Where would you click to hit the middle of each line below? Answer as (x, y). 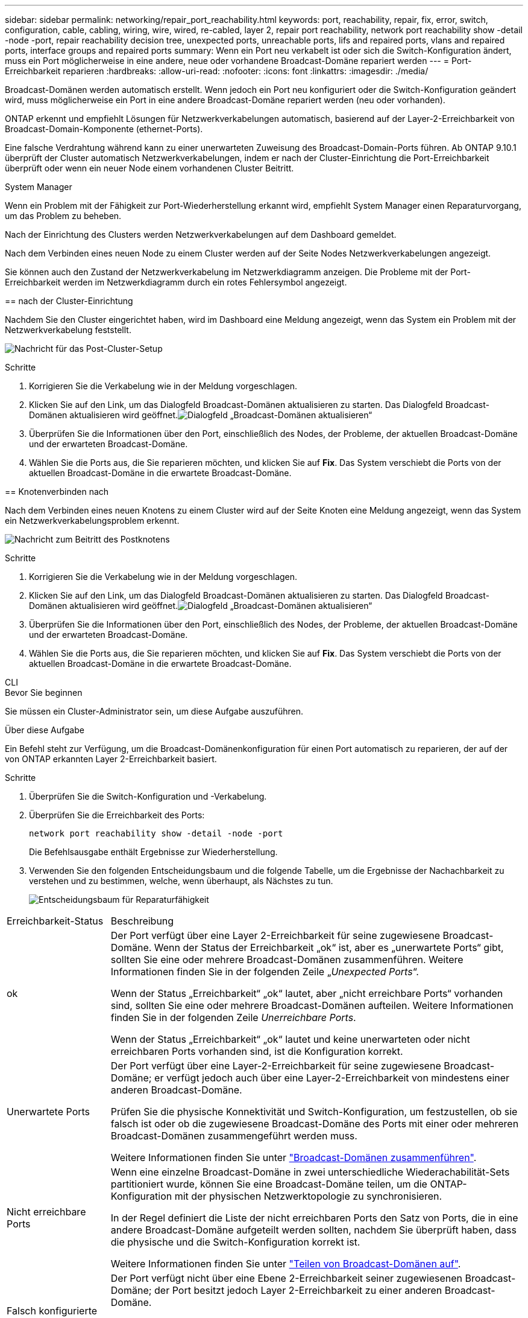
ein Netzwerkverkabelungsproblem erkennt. (92, 521)
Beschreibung (142, 921)
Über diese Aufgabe (45, 730)
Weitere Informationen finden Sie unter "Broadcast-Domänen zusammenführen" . (294, 1157)
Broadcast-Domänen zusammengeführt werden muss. (234, 1136)
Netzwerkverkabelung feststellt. (68, 330)
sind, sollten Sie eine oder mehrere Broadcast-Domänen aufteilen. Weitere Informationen (312, 1005)
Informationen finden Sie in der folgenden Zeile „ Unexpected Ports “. (265, 972)
